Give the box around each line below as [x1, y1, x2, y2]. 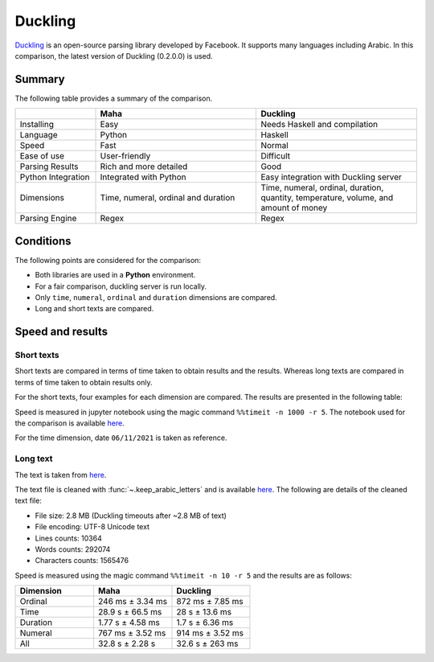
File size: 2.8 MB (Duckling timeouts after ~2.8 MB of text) [35, 511, 227, 520]
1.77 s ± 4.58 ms [97, 617, 160, 628]
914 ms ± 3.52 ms [176, 627, 244, 639]
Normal [260, 140, 289, 151]
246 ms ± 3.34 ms [97, 596, 168, 607]
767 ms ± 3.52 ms [97, 627, 166, 639]
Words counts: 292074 [35, 544, 111, 554]
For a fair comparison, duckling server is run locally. [35, 282, 207, 291]
